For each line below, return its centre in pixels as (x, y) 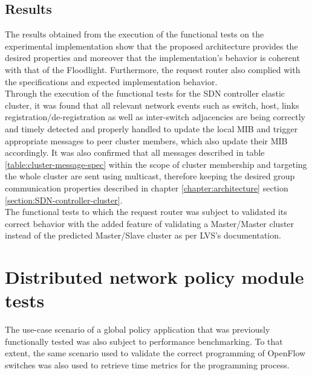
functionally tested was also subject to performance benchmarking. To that (144, 341)
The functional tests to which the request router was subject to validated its (146, 212)
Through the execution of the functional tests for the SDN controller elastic (145, 93)
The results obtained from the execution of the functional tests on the (135, 34)
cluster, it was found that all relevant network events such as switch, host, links (152, 105)
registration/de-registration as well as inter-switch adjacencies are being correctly (155, 117)
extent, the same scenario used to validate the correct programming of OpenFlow (155, 353)
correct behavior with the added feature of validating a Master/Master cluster (150, 223)
